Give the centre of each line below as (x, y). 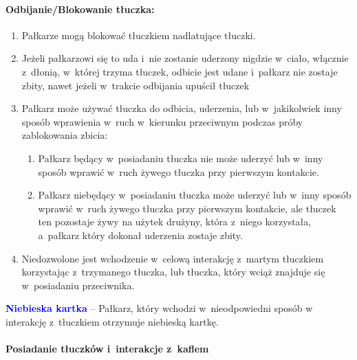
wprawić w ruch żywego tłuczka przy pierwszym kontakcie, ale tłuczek (187, 208)
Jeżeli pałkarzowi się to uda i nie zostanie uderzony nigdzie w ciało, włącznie (185, 58)
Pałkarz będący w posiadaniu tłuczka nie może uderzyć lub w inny (181, 158)
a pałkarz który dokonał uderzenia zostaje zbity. (140, 235)
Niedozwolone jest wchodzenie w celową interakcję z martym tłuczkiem (173, 258)
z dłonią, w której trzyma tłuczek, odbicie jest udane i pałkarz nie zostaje (180, 71)
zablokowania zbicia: (65, 135)
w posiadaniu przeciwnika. (78, 285)
